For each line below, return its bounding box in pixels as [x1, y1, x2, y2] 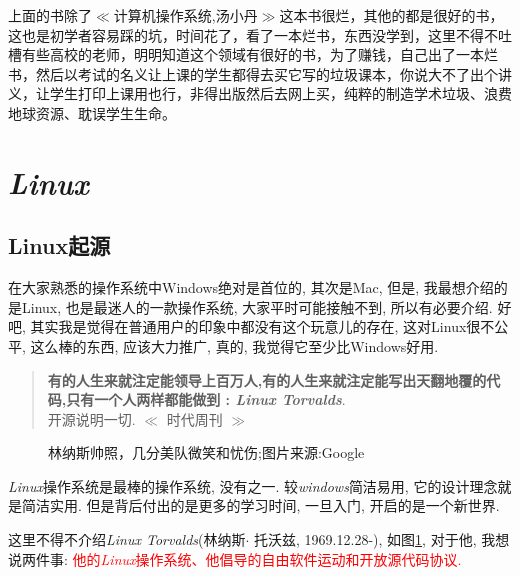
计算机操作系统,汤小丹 [113, 5, 258, 25]
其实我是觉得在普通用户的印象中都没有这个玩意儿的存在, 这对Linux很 [30, 316, 481, 337]
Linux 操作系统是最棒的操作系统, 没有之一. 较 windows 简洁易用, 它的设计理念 [8, 475, 498, 496]
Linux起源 [8, 230, 111, 261]
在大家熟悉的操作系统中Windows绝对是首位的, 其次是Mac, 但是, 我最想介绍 [8, 277, 494, 298]
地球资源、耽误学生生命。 [8, 102, 176, 123]
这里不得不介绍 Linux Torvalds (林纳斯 [8, 529, 246, 550]
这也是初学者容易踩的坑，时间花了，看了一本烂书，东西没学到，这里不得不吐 [8, 24, 512, 45]
